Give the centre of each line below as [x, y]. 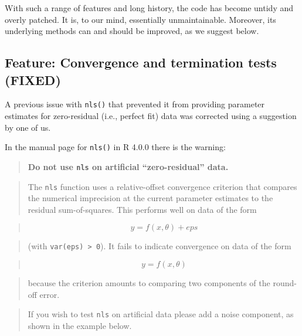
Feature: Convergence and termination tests [141, 62]
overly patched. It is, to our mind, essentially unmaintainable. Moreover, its [140, 19]
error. [50, 294]
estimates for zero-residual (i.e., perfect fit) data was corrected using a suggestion [151, 116]
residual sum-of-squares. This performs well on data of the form [142, 209]
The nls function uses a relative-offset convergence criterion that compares [162, 186]
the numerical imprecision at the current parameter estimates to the [150, 198]
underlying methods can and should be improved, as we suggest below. [132, 31]
